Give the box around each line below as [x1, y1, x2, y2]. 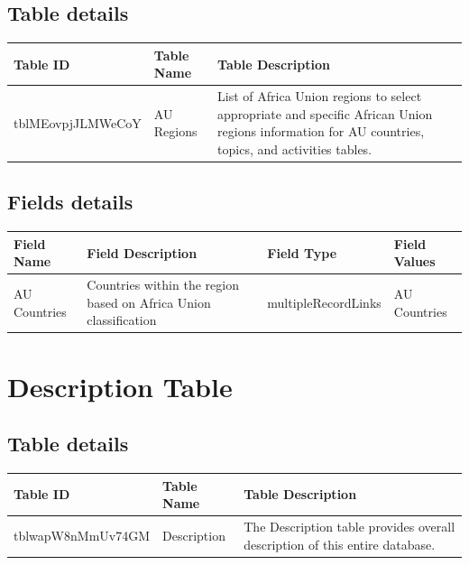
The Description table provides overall [244, 516, 455, 535]
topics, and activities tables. [217, 139, 372, 158]
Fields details [7, 188, 133, 216]
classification [87, 310, 157, 329]
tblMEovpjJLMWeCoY [14, 113, 142, 132]
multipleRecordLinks [267, 292, 382, 311]
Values [393, 252, 436, 271]
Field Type [267, 243, 337, 262]
